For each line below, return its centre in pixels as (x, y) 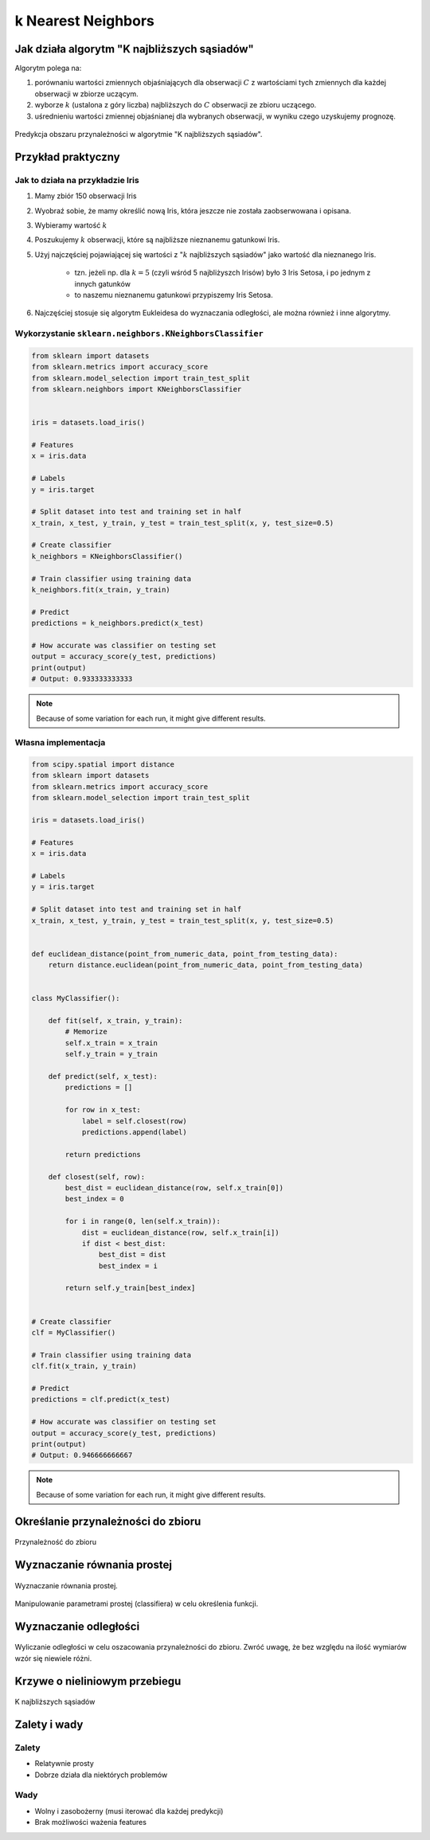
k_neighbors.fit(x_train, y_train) (101, 590)
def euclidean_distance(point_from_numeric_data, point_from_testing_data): (185, 954)
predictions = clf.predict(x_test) (101, 1400)
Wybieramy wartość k (71, 225)
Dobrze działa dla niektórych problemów (101, 1775)
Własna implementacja (60, 743)
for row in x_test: (103, 1110)
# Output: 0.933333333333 (82, 679)
